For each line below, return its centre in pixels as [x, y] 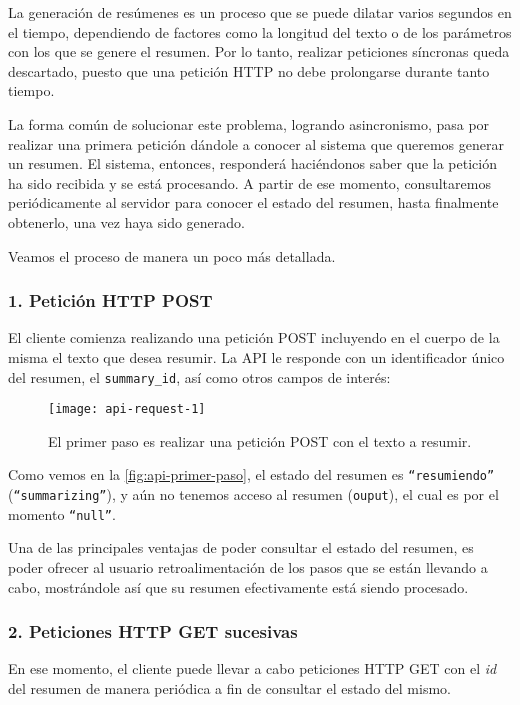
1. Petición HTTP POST [110, 300]
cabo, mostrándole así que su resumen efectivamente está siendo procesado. [238, 586]
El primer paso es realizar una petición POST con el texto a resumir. [260, 440]
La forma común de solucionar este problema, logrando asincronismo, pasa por [249, 123]
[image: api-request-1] [127, 409]
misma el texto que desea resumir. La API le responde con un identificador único [256, 356]
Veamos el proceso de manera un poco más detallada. [172, 255]
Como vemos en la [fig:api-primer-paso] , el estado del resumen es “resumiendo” [251, 474]
